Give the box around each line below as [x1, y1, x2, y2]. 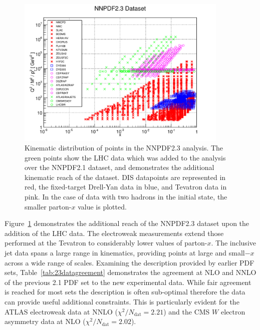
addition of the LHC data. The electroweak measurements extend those [5, 227, 224, 238]
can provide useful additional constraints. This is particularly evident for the [5, 296, 239, 307]
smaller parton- [25, 201, 72, 211]
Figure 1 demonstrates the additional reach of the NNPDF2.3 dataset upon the [5, 218, 249, 228]
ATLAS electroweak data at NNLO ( [5, 306, 118, 316]
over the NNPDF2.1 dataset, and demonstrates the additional [25, 162, 214, 172]
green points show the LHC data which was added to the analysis [25, 152, 226, 162]
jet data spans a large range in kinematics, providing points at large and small [5, 247, 245, 258]
